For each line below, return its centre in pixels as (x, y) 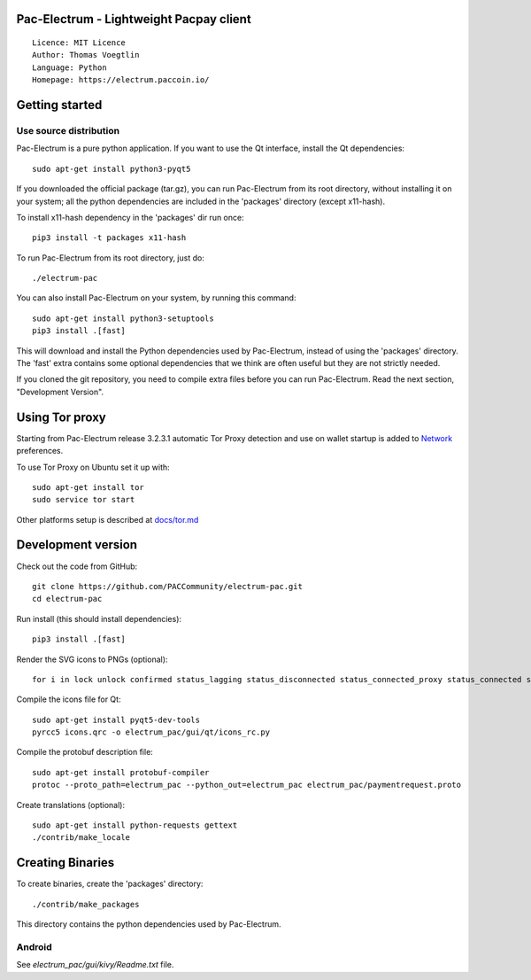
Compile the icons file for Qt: (69, 699)
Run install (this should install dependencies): (99, 618)
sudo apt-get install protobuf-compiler (121, 772)
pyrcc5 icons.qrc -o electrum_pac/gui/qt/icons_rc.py (151, 732)
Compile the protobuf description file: (85, 752)
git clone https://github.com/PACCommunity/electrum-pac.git (167, 586)
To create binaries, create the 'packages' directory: (110, 884)
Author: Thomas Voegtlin (86, 55)
